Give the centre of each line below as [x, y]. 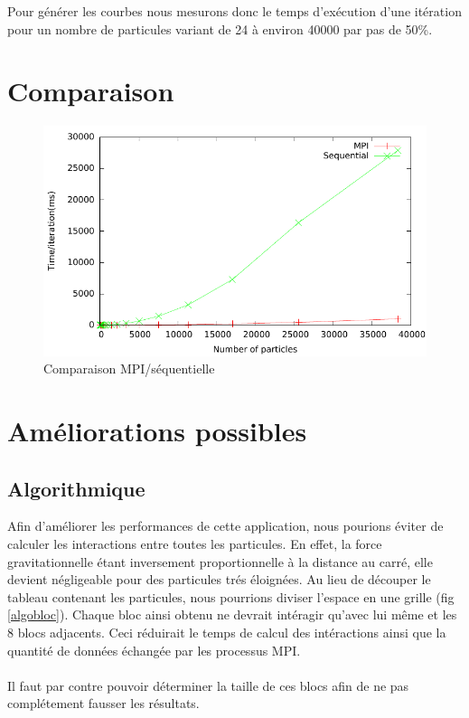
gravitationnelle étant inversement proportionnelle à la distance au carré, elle [220, 561]
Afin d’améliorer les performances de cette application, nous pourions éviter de [225, 526]
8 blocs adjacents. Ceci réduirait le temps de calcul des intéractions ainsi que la [227, 633]
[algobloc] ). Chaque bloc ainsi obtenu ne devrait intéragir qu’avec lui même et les [232, 614]
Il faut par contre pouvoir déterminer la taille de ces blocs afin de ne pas [208, 685]
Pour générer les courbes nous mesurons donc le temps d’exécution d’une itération [234, 11]
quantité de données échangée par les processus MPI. [154, 650]
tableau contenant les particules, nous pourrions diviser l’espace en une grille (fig [231, 596]
